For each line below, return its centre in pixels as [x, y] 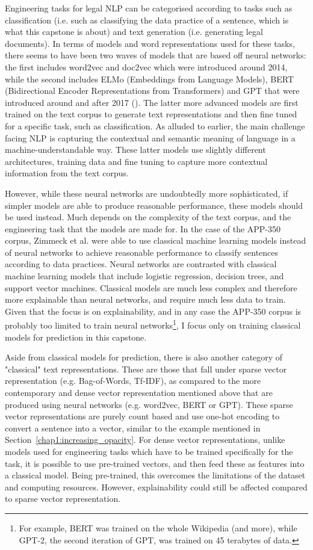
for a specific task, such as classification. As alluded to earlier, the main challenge [155, 125]
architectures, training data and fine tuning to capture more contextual [136, 161]
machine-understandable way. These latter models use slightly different [135, 150]
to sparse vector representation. [63, 499]
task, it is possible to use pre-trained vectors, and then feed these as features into [155, 463]
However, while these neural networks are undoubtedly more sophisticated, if [147, 193]
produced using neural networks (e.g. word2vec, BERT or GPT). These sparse [149, 404]
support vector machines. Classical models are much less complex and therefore [151, 287]
